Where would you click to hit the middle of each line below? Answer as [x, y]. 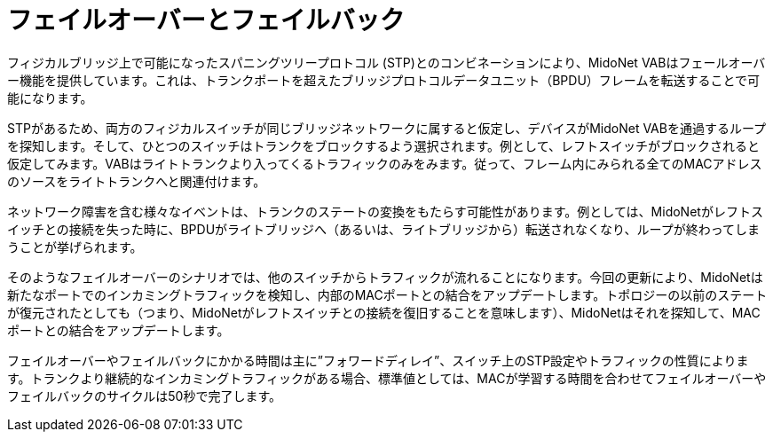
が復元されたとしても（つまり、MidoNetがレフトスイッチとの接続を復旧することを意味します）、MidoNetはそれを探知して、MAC [384, 312]
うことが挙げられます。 [75, 247]
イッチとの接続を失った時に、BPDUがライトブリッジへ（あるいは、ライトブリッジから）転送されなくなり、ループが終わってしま [383, 229]
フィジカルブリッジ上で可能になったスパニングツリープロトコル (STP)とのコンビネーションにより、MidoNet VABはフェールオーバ [386, 62]
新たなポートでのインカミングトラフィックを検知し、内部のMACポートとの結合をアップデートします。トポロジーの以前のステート [387, 294]
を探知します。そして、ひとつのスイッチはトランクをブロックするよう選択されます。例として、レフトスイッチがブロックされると [383, 145]
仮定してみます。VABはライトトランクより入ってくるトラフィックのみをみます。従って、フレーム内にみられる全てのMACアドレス [385, 163]
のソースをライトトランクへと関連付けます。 [137, 181]
